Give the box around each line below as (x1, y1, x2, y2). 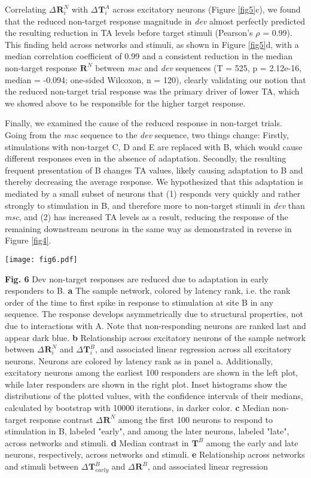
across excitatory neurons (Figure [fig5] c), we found (112, 3, 301, 15)
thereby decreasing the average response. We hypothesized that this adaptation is (5, 175, 303, 188)
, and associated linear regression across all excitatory (95, 343, 292, 355)
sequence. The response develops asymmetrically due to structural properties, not (5, 307, 303, 320)
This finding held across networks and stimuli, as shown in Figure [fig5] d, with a (5, 38, 299, 50)
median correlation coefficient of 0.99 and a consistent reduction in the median (5, 50, 292, 62)
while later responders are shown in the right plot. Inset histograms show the (5, 377, 287, 390)
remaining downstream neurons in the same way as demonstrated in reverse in (5, 222, 292, 235)
